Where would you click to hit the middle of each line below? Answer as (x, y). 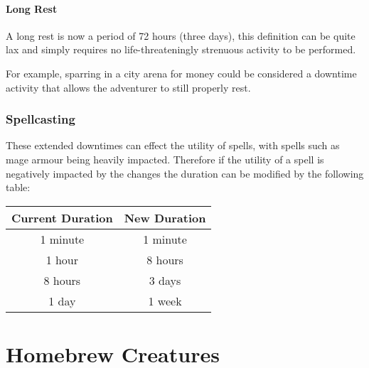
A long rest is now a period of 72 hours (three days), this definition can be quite (181, 35)
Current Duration (62, 217)
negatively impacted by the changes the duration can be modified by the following (185, 173)
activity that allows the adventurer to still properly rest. (128, 87)
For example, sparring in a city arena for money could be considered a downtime (181, 73)
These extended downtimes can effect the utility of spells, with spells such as (173, 145)
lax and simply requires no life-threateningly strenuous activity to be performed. (181, 49)
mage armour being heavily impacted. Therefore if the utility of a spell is (165, 159)
